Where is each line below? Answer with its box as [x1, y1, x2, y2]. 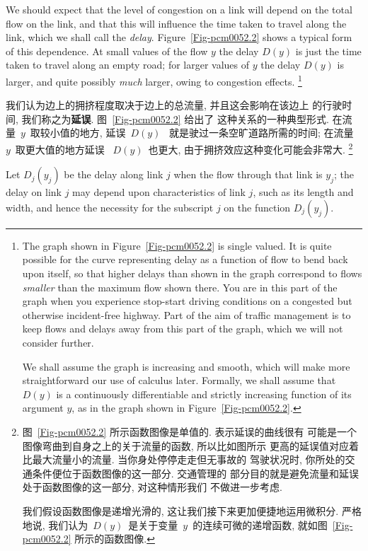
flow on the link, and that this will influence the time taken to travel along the [6, 16, 347, 30]
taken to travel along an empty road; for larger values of [6, 57, 250, 72]
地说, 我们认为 [22, 517, 88, 532]
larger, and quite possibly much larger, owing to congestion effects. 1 [6, 71, 302, 88]
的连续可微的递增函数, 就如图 [192, 517, 328, 532]
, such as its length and [253, 185, 354, 199]
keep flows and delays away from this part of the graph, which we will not [22, 321, 343, 336]
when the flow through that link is [173, 167, 323, 182]
